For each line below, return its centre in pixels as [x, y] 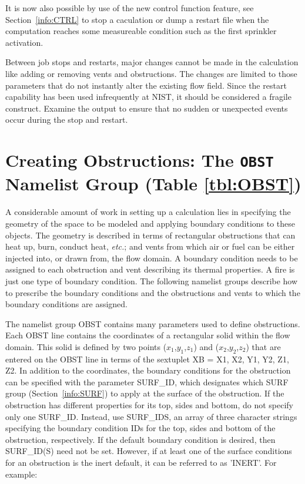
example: [21, 474]
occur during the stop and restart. [67, 120]
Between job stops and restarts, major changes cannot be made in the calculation [152, 62]
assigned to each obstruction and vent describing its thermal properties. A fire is [150, 269]
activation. [24, 42]
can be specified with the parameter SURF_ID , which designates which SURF [147, 382]
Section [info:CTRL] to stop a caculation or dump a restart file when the [137, 19]
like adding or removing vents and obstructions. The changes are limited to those [151, 73]
